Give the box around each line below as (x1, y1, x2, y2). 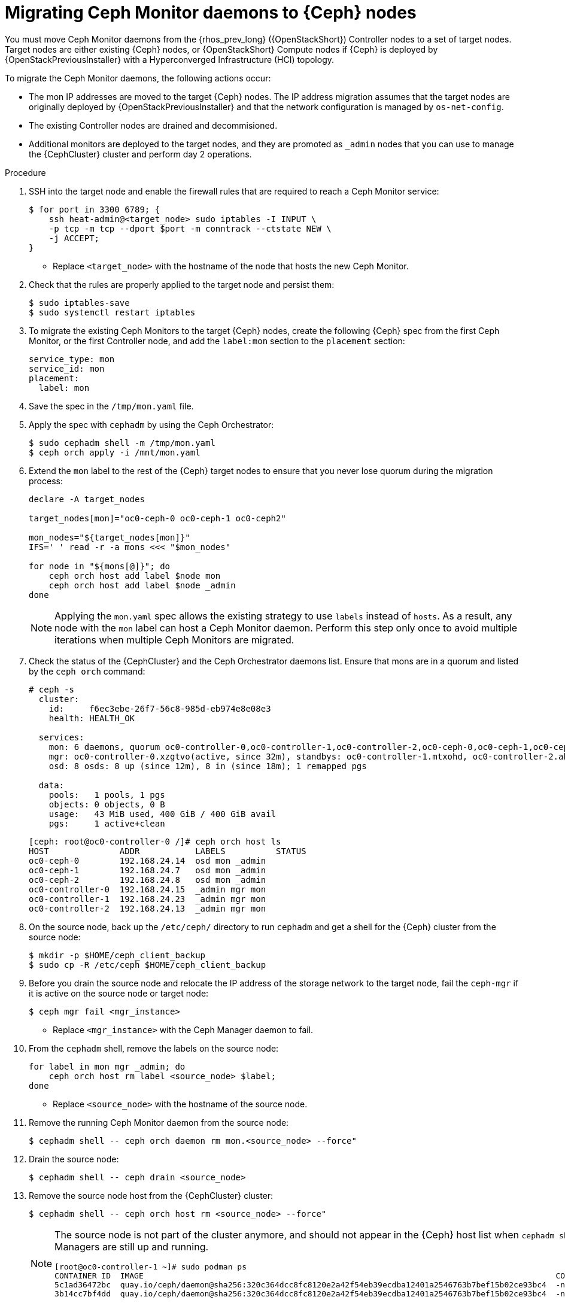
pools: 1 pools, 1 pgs (48, 789, 165, 800)
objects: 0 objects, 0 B (48, 799, 165, 809)
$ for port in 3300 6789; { (29, 204, 160, 214)
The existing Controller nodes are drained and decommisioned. (29, 120, 278, 130)
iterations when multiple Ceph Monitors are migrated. (54, 633, 294, 646)
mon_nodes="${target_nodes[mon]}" (29, 532, 190, 542)
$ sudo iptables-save (29, 297, 130, 308)
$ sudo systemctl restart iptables (29, 307, 196, 317)
